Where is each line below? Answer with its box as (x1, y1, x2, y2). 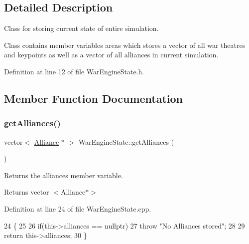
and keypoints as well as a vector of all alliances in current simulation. (4, 49, 219, 60)
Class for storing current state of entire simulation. (4, 23, 159, 33)
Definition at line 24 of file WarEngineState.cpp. (4, 203, 151, 214)
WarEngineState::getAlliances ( (78, 136, 174, 147)
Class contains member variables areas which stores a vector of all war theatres (4, 39, 246, 50)
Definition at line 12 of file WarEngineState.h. (4, 66, 144, 76)
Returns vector (4, 187, 49, 197)
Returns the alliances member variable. (4, 170, 123, 180)
